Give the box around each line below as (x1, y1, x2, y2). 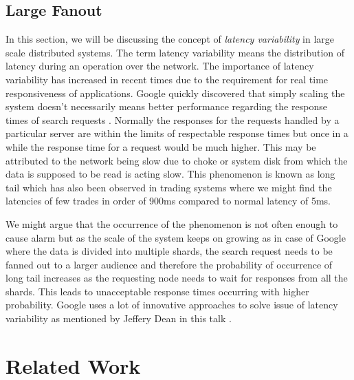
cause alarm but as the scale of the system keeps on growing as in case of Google (5, 230, 346, 244)
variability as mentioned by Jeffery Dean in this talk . (5, 311, 232, 326)
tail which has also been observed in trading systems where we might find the (5, 180, 332, 194)
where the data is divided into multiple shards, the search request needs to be (5, 244, 333, 258)
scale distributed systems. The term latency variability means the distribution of (5, 45, 345, 59)
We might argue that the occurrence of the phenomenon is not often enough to (5, 216, 338, 231)
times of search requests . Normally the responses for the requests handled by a (5, 112, 340, 127)
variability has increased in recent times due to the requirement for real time (5, 72, 329, 86)
